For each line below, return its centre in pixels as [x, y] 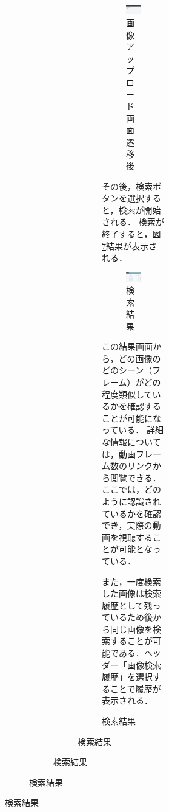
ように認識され [131, 501]
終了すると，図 [131, 234]
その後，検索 [127, 186]
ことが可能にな [131, 418]
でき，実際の [127, 525]
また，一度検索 [131, 581]
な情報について [131, 441]
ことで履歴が [135, 688]
